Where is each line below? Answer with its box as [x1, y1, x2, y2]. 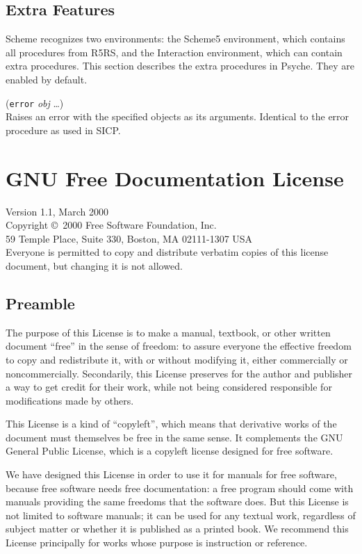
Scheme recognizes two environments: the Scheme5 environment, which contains [6, 31, 345, 46]
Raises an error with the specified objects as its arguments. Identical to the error [6, 109, 349, 124]
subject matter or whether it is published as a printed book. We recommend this [6, 521, 349, 536]
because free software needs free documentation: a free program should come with [6, 480, 354, 495]
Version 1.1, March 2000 [6, 204, 108, 218]
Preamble [6, 292, 75, 313]
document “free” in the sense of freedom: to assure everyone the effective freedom [6, 339, 352, 353]
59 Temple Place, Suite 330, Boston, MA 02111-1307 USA [6, 231, 253, 245]
